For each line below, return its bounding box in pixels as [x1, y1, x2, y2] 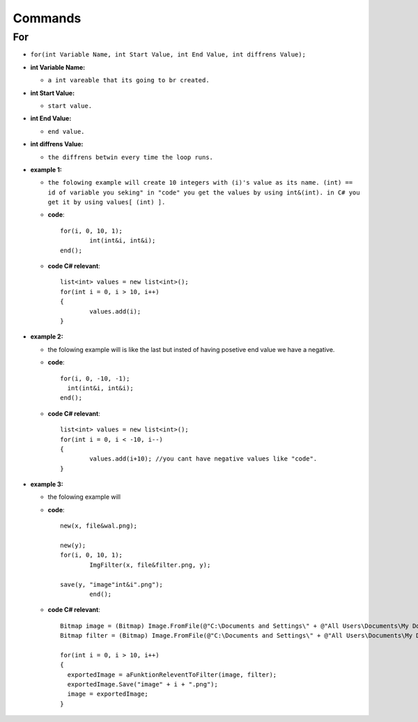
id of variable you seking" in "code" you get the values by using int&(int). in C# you [47, 188, 360, 197]
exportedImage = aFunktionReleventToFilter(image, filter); [67, 670, 277, 679]
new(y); [60, 541, 86, 550]
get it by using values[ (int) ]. [47, 199, 166, 206]
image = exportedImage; [67, 690, 149, 698]
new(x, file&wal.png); [60, 522, 138, 530]
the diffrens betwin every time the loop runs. [47, 153, 214, 161]
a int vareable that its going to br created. [47, 77, 210, 84]
